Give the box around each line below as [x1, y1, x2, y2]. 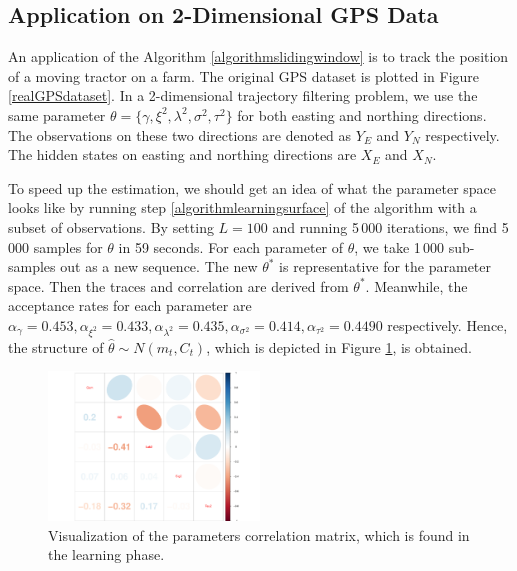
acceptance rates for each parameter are [8, 295, 252, 316]
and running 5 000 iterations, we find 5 [272, 216, 509, 237]
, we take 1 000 [354, 236, 445, 257]
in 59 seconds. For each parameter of [118, 236, 344, 257]
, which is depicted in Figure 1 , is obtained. [206, 336, 472, 357]
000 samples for [8, 236, 103, 257]
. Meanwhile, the [365, 275, 468, 296]
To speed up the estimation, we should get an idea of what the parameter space [8, 177, 497, 198]
